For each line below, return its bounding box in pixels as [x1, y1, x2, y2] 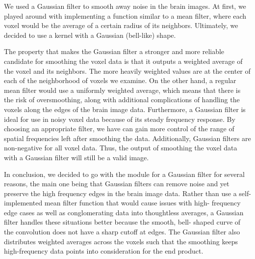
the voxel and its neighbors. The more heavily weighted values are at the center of [4, 65, 251, 76]
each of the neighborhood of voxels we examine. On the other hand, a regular [4, 75, 236, 86]
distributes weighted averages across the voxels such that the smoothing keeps [4, 236, 238, 246]
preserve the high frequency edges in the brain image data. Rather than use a [4, 188, 237, 198]
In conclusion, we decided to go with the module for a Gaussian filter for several [4, 169, 245, 179]
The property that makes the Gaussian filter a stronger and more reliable [4, 46, 225, 57]
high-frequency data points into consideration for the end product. [4, 246, 204, 256]
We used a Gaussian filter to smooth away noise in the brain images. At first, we [4, 1, 246, 11]
